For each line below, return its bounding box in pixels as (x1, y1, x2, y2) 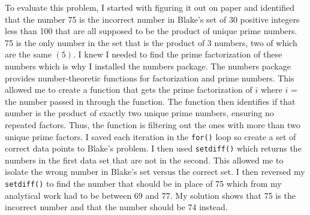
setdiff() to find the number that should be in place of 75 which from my (5, 177, 282, 190)
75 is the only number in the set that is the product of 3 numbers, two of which (5, 36, 297, 49)
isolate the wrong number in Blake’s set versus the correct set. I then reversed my (5, 165, 305, 178)
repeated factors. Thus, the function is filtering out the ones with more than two (5, 118, 300, 131)
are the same (5, 48, 52, 60)
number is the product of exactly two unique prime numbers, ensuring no (5, 107, 274, 119)
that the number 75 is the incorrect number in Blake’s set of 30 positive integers (5, 13, 300, 25)
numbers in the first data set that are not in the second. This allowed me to (5, 153, 284, 166)
